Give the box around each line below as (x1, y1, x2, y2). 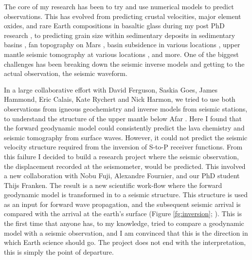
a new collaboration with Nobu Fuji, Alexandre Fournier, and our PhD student (4, 170, 240, 181)
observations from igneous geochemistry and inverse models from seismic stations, (4, 103, 248, 113)
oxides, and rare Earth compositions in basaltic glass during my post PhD (4, 20, 225, 31)
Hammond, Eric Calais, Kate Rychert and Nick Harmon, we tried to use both (4, 94, 235, 104)
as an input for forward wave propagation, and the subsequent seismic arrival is (4, 199, 241, 209)
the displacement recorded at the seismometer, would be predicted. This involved (4, 161, 246, 171)
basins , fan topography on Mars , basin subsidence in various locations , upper (4, 39, 240, 50)
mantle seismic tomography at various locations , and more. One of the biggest (4, 49, 239, 59)
